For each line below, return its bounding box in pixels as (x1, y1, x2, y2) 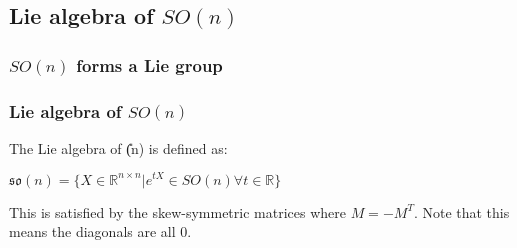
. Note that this (413, 201, 510, 222)
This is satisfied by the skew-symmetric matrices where (9, 201, 346, 222)
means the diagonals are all (9, 221, 176, 242)
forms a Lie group (76, 52, 223, 77)
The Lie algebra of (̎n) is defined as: (9, 137, 228, 158)
